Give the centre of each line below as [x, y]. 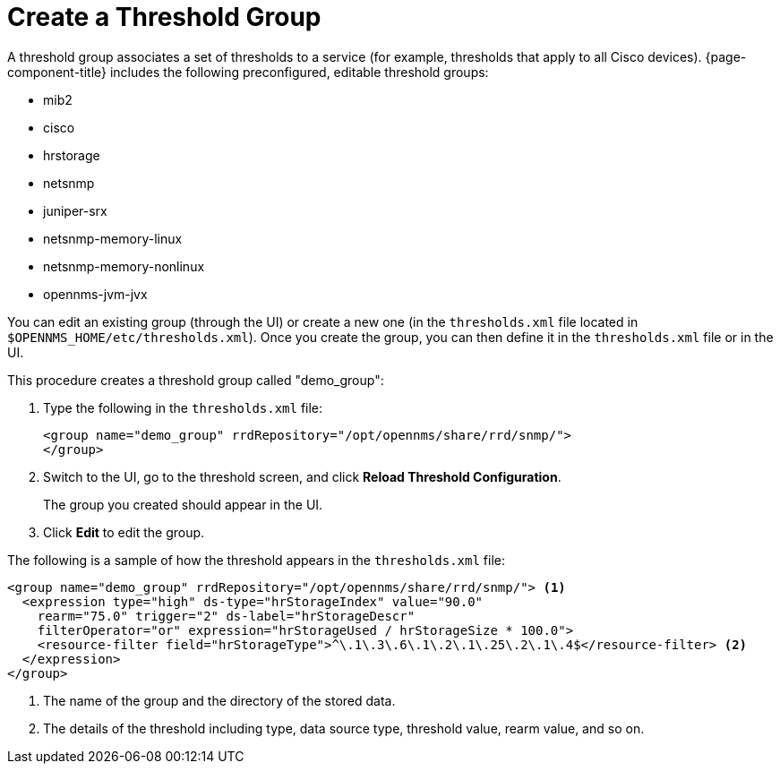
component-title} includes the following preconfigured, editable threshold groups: [248, 72]
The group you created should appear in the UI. [183, 504]
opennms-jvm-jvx [95, 294]
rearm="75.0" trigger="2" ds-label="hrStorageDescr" [226, 616]
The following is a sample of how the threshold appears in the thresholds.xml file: [256, 560]
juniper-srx [75, 210]
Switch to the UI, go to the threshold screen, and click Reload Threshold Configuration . [302, 476]
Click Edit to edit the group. [124, 532]
